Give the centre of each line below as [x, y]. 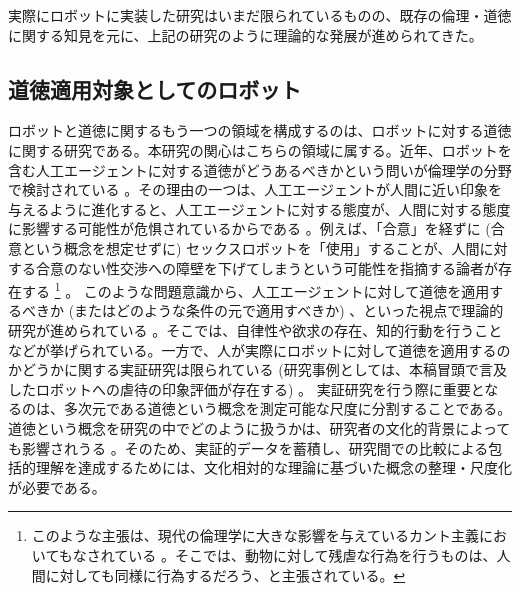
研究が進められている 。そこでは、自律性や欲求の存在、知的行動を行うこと [255, 329]
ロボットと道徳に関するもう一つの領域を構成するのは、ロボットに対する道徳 [260, 130]
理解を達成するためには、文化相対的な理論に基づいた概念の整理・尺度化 [273, 467]
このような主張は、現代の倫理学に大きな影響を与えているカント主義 [255, 535]
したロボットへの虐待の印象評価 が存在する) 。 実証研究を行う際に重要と [246, 388]
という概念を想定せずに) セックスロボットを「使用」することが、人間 [250, 247]
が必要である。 [57, 486]
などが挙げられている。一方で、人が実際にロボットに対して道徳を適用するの [259, 349]
